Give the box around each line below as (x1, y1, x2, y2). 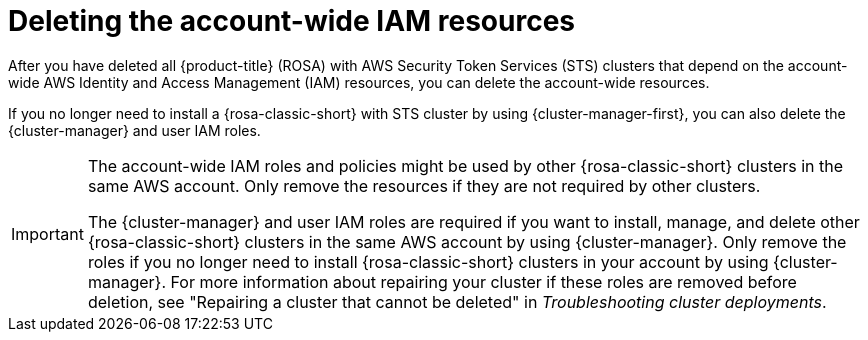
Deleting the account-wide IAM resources (8, 4, 576, 38)
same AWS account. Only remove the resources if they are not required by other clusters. (87, 175, 761, 196)
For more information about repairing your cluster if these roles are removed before (170, 271, 797, 292)
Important (11, 223, 84, 244)
